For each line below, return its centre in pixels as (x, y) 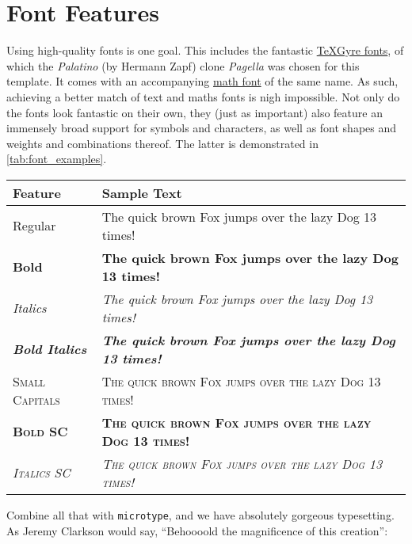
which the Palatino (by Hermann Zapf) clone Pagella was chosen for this (183, 65)
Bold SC (40, 432)
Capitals (36, 399)
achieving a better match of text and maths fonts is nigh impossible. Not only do (203, 96)
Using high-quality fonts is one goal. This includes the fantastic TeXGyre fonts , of (205, 50)
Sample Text (142, 192)
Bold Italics (50, 349)
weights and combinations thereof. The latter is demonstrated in (162, 143)
